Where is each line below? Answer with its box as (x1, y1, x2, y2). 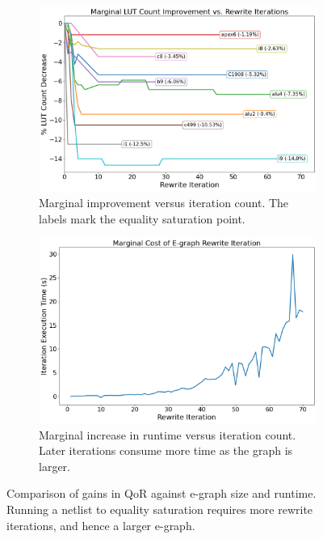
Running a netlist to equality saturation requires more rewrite (6, 500, 313, 517)
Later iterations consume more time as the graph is (39, 442, 293, 459)
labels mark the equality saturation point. (39, 210, 245, 227)
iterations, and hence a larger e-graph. (6, 516, 195, 533)
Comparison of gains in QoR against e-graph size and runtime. (6, 485, 317, 502)
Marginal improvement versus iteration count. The (39, 194, 289, 211)
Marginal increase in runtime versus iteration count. (39, 426, 296, 443)
